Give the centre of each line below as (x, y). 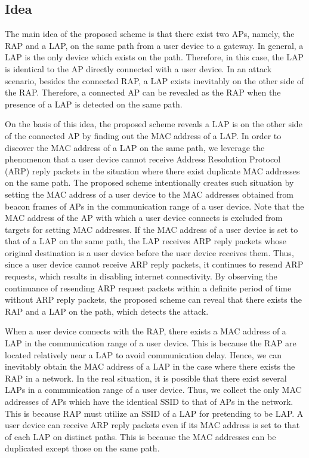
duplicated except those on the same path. (82, 448)
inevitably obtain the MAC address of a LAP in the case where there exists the (150, 366)
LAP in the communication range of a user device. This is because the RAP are (151, 343)
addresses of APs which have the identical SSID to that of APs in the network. (149, 402)
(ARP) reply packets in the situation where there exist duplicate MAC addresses (152, 170)
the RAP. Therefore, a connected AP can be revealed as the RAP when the (143, 92)
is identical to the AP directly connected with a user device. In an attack (138, 68)
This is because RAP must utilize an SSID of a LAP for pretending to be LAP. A (154, 413)
